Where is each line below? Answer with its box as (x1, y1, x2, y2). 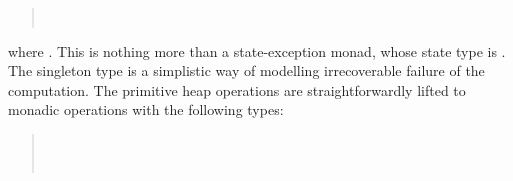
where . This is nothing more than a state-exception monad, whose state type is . (8, 40, 506, 61)
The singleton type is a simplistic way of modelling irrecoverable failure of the (8, 60, 485, 81)
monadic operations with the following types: (8, 99, 284, 120)
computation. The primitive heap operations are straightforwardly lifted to (8, 79, 466, 100)
